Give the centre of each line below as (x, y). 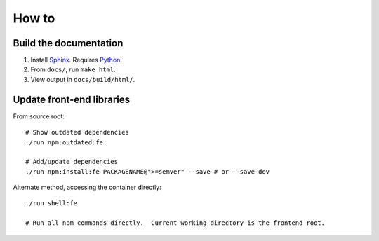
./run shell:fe (52, 204)
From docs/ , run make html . (73, 69)
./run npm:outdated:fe (65, 142)
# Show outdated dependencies (78, 132)
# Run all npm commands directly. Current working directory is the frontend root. (175, 223)
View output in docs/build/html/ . (83, 79)
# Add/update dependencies (72, 162)
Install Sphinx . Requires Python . (77, 60)
